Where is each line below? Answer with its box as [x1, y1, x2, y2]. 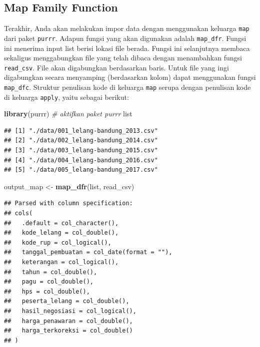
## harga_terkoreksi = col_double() [4, 327, 133, 335]
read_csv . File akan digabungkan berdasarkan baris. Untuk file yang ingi [4, 62, 229, 72]
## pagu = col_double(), [4, 278, 93, 286]
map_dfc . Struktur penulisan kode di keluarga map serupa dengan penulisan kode [4, 81, 251, 92]
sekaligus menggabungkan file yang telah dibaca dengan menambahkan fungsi [4, 52, 242, 63]
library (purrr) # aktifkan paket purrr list [4, 108, 132, 119]
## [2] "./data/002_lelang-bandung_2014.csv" [4, 137, 158, 144]
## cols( [4, 210, 33, 217]
